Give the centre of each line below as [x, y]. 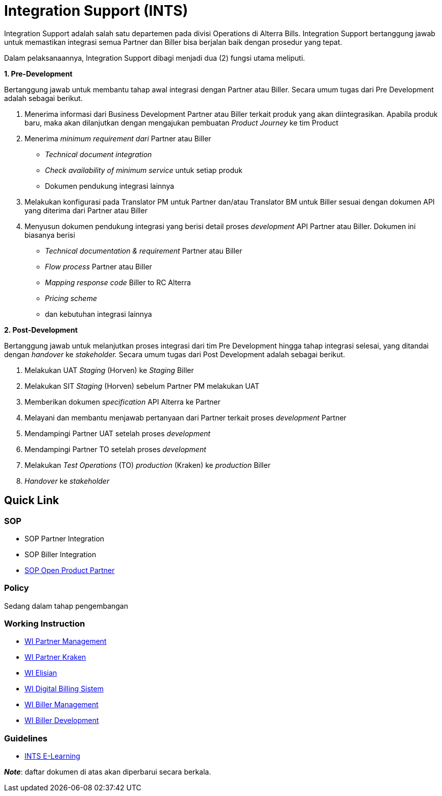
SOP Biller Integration [60, 554]
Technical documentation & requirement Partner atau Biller [144, 251]
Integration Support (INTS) [96, 11]
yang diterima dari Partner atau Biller [86, 210]
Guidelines [26, 738]
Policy [17, 588]
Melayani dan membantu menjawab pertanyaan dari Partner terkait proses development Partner [186, 417]
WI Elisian [41, 673]
